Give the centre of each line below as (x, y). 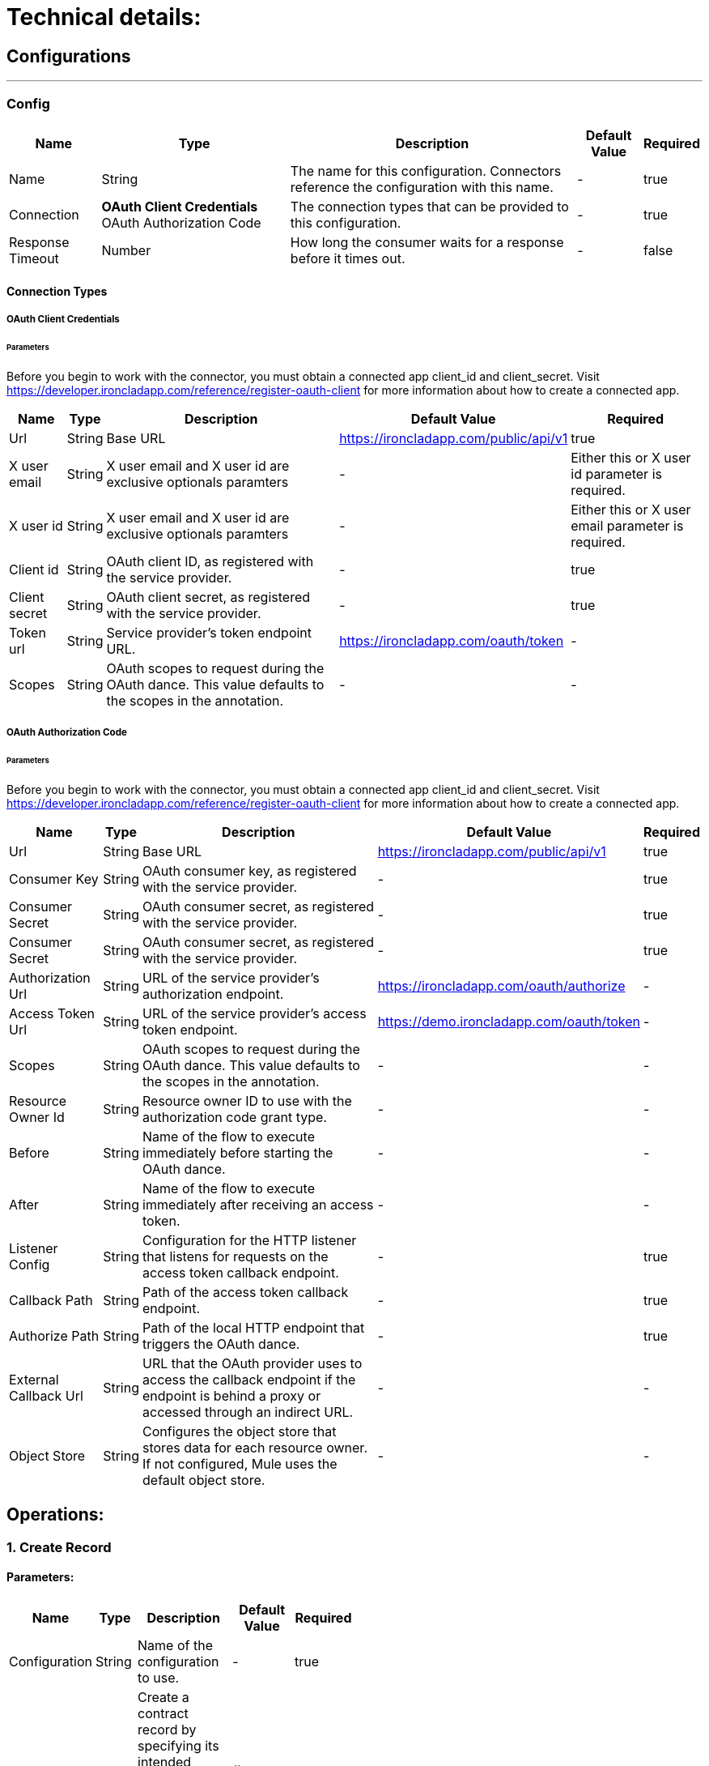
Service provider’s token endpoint (209, 632)
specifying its (178, 1745)
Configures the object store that (240, 1431)
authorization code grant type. (235, 1117)
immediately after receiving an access (258, 1204)
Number (126, 250)
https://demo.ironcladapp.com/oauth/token (509, 1021)
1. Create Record (59, 1547)
